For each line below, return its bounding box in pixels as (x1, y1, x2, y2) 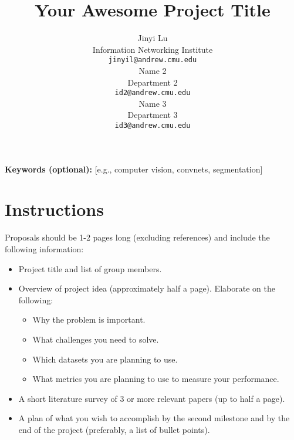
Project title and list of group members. (18, 262, 162, 275)
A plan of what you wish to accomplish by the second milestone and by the (18, 412, 290, 424)
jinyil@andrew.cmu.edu (108, 56, 197, 65)
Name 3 (138, 97, 167, 109)
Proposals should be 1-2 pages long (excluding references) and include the (5, 231, 270, 243)
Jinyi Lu (137, 32, 168, 44)
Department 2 (127, 76, 178, 88)
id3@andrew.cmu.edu (114, 121, 191, 130)
